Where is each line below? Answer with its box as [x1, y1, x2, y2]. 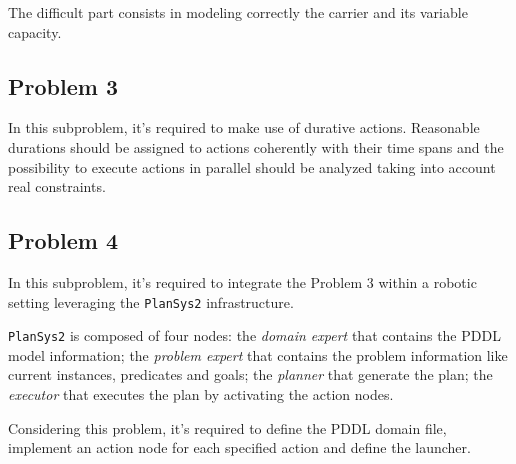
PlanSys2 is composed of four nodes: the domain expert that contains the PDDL [8, 325, 501, 346]
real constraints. [8, 176, 106, 197]
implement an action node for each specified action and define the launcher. [8, 437, 471, 458]
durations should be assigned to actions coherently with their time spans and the [8, 136, 504, 157]
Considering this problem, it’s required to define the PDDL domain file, [8, 417, 447, 438]
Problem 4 [8, 225, 118, 256]
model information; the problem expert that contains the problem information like [8, 344, 508, 365]
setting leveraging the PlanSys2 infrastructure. [8, 291, 294, 312]
